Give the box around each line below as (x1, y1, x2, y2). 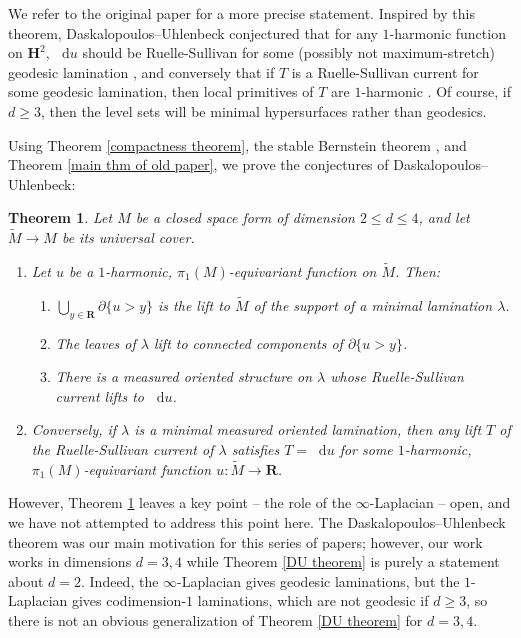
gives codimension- (71, 590, 187, 611)
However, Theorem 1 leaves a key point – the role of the (8, 492, 352, 513)
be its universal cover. (61, 227, 195, 248)
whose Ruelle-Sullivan (330, 366, 464, 387)
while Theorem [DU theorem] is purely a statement (186, 551, 500, 572)
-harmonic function (389, 22, 506, 43)
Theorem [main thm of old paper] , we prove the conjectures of (8, 154, 389, 175)
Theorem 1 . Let (8, 207, 113, 228)
